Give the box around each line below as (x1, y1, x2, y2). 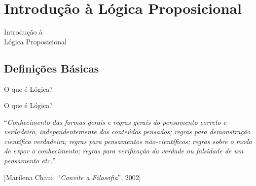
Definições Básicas (4, 60, 99, 75)
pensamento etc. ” (4, 155, 56, 166)
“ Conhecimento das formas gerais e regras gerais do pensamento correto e (4, 116, 227, 127)
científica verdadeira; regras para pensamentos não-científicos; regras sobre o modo (4, 136, 252, 146)
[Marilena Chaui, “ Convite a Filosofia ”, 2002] (4, 172, 141, 182)
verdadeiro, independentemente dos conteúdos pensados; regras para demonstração (4, 126, 251, 137)
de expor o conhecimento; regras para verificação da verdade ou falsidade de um (4, 146, 244, 156)
